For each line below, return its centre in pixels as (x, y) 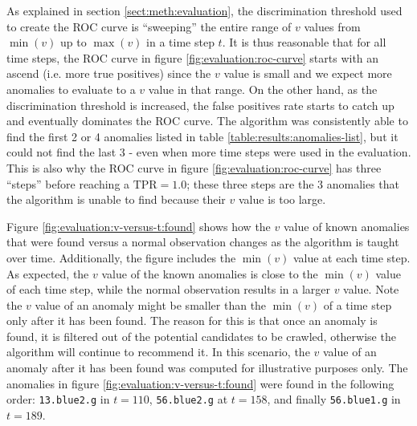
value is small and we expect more (308, 73)
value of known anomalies (346, 226)
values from (332, 26)
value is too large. (282, 199)
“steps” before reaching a (68, 183)
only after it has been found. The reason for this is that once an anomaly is (192, 321)
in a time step (180, 42)
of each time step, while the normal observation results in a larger (168, 289)
